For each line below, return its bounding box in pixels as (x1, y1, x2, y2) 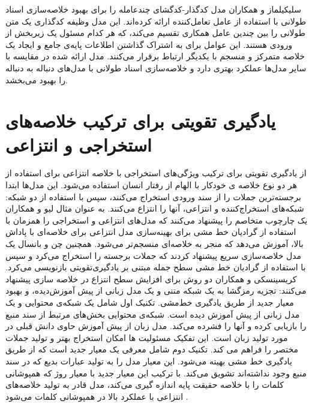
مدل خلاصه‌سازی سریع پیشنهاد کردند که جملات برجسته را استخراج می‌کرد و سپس (5, 249, 302, 261)
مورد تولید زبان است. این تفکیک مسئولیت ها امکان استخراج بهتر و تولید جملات (5, 331, 288, 343)
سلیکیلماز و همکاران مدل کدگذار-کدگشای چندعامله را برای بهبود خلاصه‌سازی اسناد (5, 3, 301, 15)
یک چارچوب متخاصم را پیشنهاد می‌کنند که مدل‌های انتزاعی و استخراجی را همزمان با (5, 213, 308, 226)
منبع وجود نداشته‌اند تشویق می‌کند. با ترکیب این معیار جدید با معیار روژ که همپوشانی (5, 366, 307, 379)
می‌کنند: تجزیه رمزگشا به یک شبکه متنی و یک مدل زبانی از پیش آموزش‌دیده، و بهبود (5, 284, 307, 297)
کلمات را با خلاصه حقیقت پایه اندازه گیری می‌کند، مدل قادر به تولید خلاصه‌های (5, 378, 284, 391)
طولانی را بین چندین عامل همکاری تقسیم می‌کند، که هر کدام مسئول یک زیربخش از (5, 26, 305, 39)
